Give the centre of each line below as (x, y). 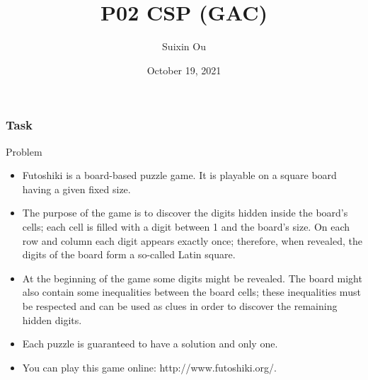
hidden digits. (52, 319)
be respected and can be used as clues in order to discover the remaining (180, 305)
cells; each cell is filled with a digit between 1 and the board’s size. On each (186, 226)
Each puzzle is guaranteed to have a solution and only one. (150, 344)
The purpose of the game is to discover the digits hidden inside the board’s (185, 213)
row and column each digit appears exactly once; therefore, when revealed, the (192, 240)
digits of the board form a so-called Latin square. (129, 254)
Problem (24, 151)
